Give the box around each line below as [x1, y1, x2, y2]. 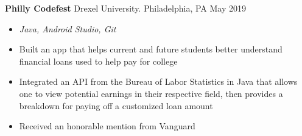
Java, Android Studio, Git [19, 22, 116, 35]
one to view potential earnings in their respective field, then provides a [19, 87, 283, 99]
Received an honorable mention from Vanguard [19, 120, 195, 132]
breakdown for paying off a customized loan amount [19, 99, 213, 112]
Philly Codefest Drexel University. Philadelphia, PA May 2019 [5, 2, 246, 14]
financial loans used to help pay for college [19, 54, 178, 67]
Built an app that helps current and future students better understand [19, 43, 283, 55]
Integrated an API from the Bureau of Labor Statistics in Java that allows [19, 75, 298, 88]
